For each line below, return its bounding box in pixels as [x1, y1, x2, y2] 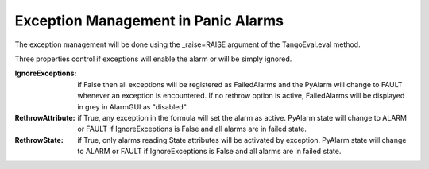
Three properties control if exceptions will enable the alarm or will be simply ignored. [14, 54, 292, 63]
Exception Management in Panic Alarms [14, 12, 284, 29]
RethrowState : [14, 135, 64, 144]
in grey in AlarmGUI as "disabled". [77, 102, 188, 111]
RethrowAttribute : [14, 113, 75, 122]
